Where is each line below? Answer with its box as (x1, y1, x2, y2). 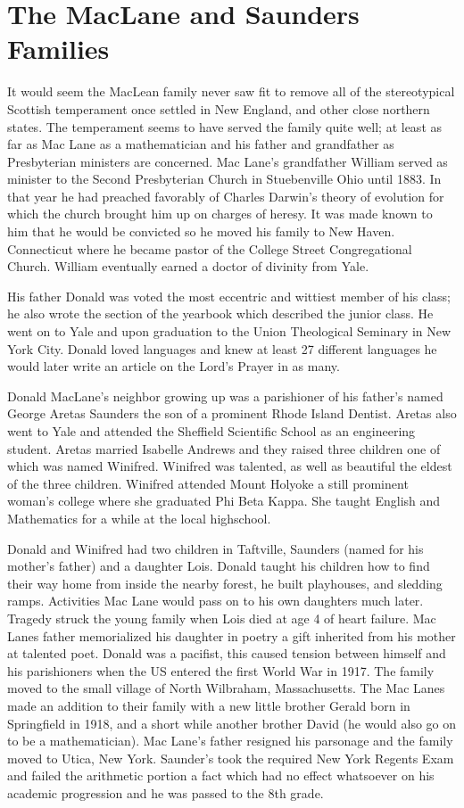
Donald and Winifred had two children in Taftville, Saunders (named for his (7, 539, 424, 557)
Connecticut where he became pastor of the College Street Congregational (7, 239, 412, 258)
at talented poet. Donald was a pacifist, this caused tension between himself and (7, 644, 446, 663)
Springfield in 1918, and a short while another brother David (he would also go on (7, 713, 457, 732)
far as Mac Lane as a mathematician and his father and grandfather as (7, 135, 394, 153)
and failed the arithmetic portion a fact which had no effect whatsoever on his (7, 766, 435, 785)
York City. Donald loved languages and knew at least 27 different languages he (7, 339, 437, 358)
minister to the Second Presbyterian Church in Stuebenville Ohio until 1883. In (7, 169, 442, 188)
